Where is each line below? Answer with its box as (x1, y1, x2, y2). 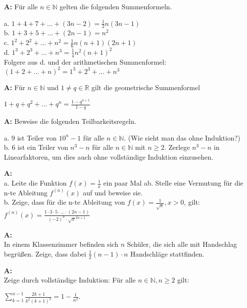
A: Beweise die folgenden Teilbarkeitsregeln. (4, 116, 136, 126)
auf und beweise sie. (83, 187, 143, 197)
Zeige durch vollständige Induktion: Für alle (4, 275, 136, 285)
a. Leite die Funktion (4, 178, 67, 188)
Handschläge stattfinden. (130, 248, 204, 259)
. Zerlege (164, 142, 190, 152)
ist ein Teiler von (18, 142, 68, 152)
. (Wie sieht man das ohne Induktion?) (124, 132, 241, 142)
